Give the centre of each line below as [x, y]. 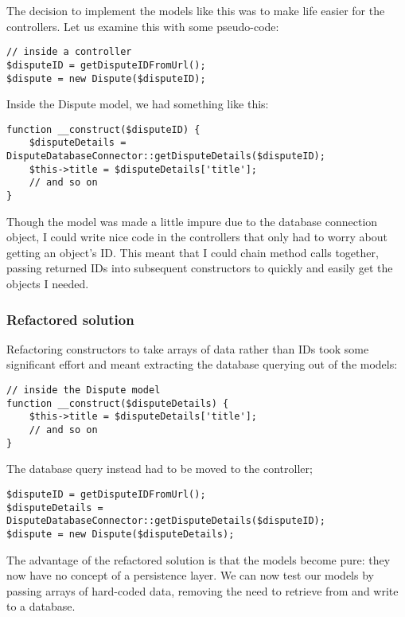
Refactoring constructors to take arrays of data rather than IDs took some [188, 348]
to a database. [41, 606]
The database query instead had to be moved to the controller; [160, 469]
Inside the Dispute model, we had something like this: [138, 104]
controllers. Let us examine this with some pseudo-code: [143, 26]
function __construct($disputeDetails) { [118, 403]
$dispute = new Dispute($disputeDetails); [121, 534]
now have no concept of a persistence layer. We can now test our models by [190, 575]
